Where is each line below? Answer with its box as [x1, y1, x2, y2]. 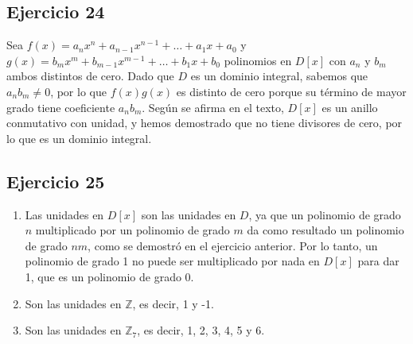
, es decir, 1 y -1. [132, 295, 214, 311]
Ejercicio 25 [6, 168, 105, 193]
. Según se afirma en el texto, [142, 99, 284, 115]
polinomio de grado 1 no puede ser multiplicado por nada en [25, 253, 320, 269]
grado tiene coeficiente [6, 99, 115, 115]
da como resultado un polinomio [247, 222, 404, 238]
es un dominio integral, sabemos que [190, 68, 368, 84]
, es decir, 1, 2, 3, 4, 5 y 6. [137, 322, 265, 338]
